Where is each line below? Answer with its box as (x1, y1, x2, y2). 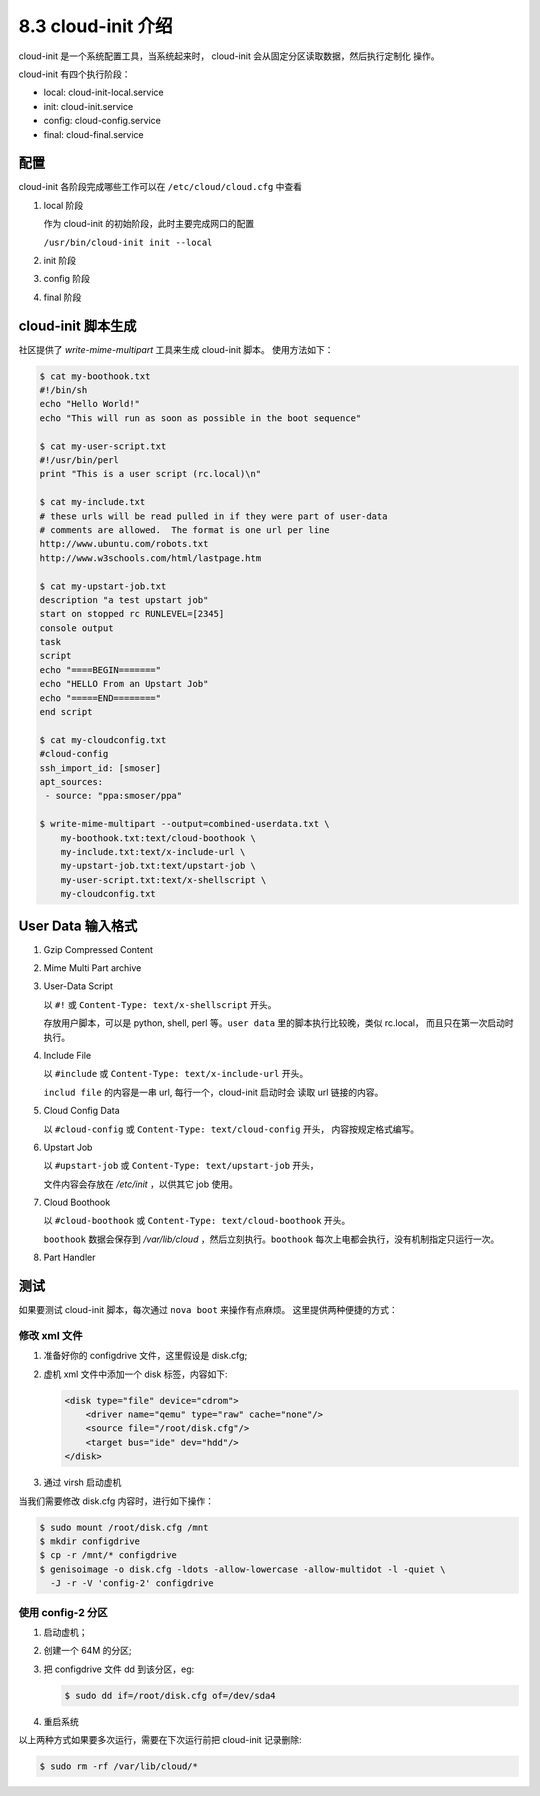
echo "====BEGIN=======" (39, 664, 162, 675)
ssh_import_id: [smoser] (39, 762, 162, 774)
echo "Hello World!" (39, 398, 140, 410)
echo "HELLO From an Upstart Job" (39, 678, 209, 690)
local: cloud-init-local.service (43, 86, 164, 99)
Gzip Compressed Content (43, 943, 154, 955)
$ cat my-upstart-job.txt (39, 580, 167, 592)
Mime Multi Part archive (43, 961, 142, 974)
